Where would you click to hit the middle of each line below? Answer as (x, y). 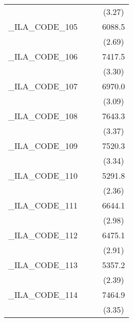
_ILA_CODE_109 (43, 146)
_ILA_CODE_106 (43, 56)
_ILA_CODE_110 (43, 175)
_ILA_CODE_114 (43, 295)
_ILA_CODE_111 (43, 205)
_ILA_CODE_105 (43, 26)
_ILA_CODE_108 (43, 116)
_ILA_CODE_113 (43, 265)
